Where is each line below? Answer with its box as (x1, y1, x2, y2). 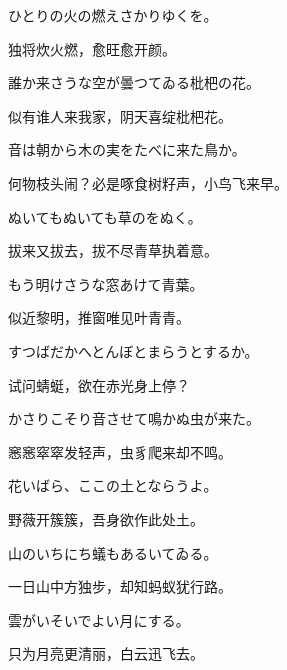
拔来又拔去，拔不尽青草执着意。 (8, 240, 218, 261)
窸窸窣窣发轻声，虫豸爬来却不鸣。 (8, 441, 232, 462)
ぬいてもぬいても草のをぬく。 (8, 206, 202, 227)
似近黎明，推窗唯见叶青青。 (8, 307, 190, 328)
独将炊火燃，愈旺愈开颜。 (8, 38, 176, 59)
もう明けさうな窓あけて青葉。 (8, 273, 204, 294)
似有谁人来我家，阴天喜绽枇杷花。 (8, 105, 232, 126)
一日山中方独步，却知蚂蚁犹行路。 (8, 576, 232, 597)
